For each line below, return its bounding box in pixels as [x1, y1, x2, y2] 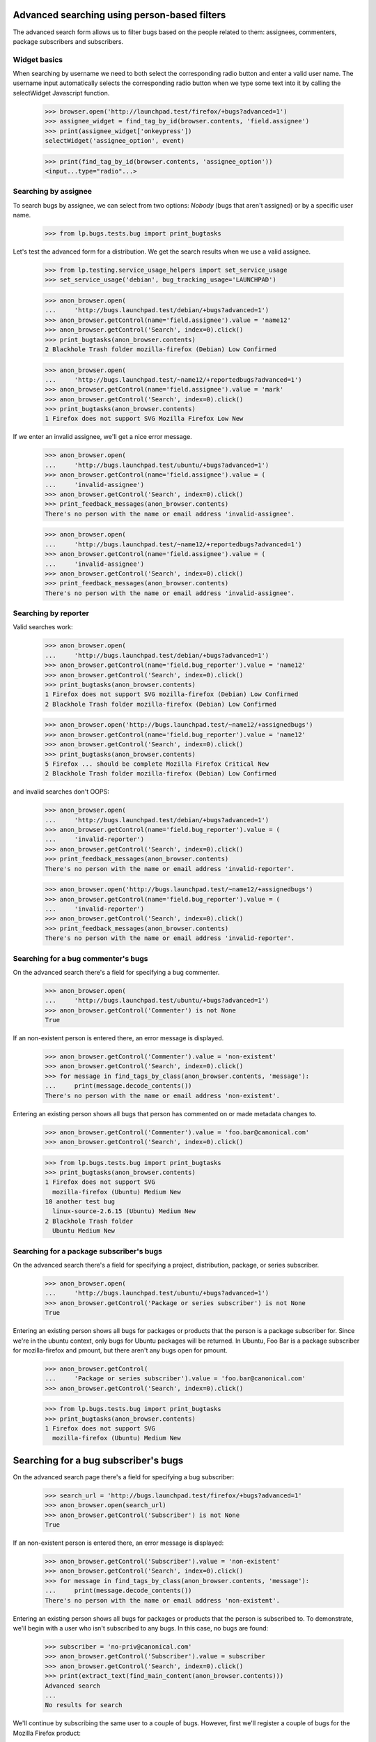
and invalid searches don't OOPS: [13, 787, 109, 796]
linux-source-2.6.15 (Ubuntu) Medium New [52, 1208, 196, 1215]
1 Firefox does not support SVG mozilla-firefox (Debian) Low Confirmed [45, 691, 299, 698]
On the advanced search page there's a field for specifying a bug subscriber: [13, 1472, 235, 1481]
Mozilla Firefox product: [13, 1729, 81, 1737]
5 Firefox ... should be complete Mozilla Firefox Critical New [45, 760, 269, 768]
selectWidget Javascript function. [13, 88, 110, 97]
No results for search [45, 1701, 123, 1709]
